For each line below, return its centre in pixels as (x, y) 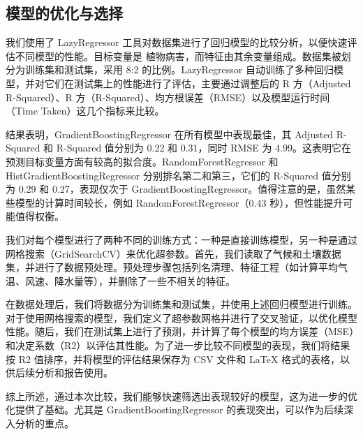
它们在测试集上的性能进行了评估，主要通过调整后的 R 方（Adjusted (198, 83)
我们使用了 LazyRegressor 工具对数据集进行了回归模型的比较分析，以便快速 (177, 42)
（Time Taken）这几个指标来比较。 (85, 111)
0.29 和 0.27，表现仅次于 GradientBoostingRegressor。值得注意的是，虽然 (182, 189)
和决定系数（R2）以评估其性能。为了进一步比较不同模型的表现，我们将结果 (178, 345)
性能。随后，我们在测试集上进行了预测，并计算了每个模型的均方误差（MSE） (180, 331)
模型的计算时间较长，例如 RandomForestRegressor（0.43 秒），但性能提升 (179, 202)
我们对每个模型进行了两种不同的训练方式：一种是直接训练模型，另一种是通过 (181, 239)
